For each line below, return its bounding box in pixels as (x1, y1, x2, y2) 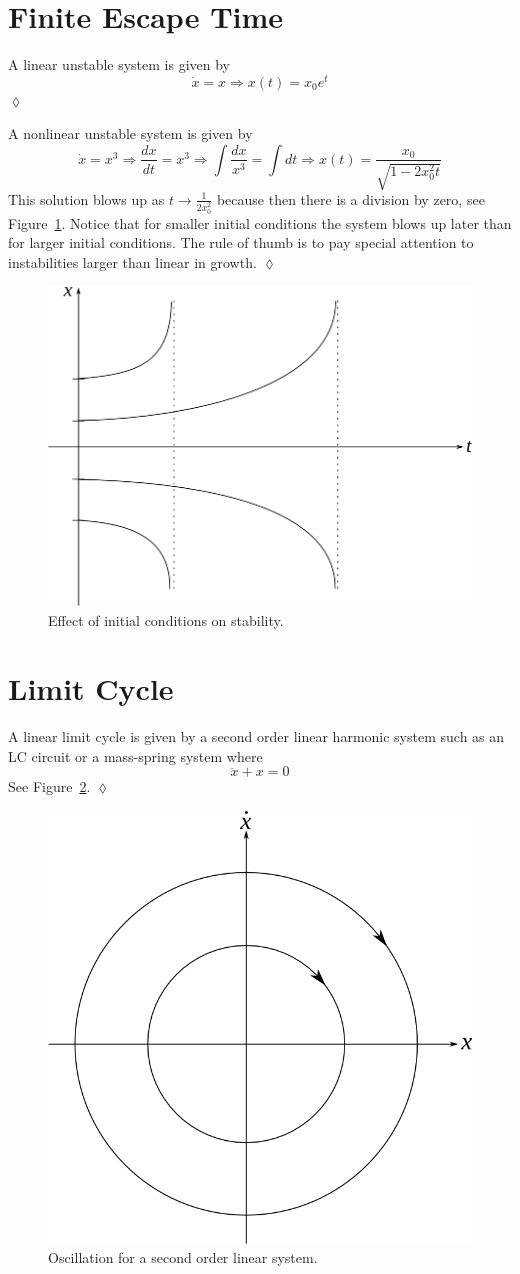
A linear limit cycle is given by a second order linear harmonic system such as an (8, 726, 505, 747)
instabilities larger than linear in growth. (8, 252, 257, 273)
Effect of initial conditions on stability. (48, 609, 284, 630)
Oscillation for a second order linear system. (48, 1247, 318, 1268)
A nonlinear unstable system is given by (8, 123, 253, 144)
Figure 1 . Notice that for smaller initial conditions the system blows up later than (8, 212, 512, 233)
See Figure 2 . (8, 776, 91, 797)
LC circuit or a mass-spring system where (8, 745, 263, 766)
